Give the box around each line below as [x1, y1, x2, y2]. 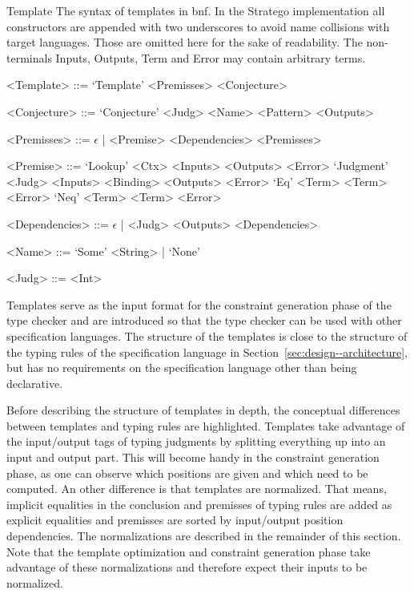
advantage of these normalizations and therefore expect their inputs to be [6, 559, 368, 576]
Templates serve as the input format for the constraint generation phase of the [6, 296, 392, 313]
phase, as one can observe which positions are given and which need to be [6, 464, 368, 481]
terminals [6, 49, 52, 66]
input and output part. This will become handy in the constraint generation [6, 449, 380, 466]
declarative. [6, 374, 63, 391]
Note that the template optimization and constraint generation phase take [6, 543, 371, 560]
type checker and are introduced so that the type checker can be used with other [6, 312, 402, 329]
